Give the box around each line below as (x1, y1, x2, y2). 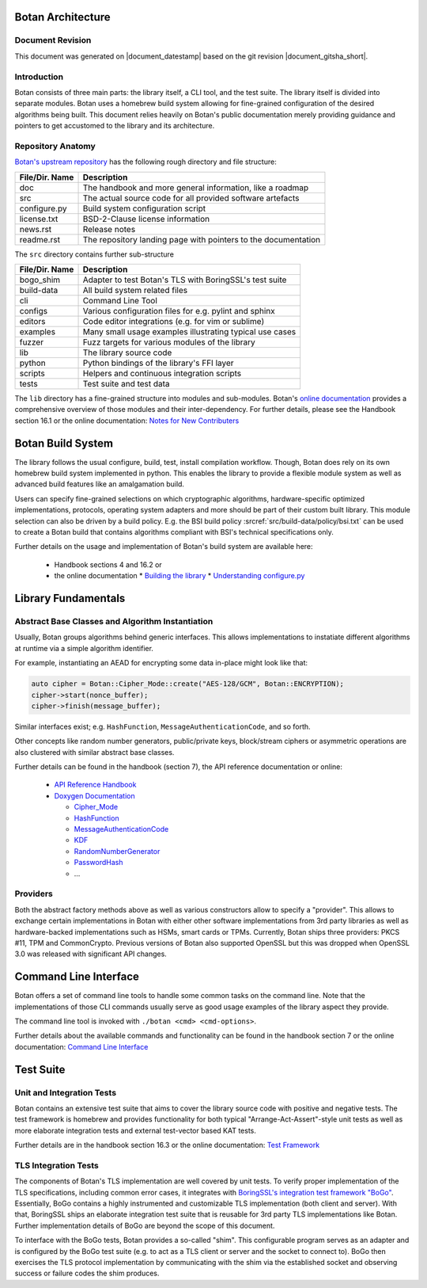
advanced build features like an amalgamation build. (14, 479, 185, 489)
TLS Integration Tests (14, 1160, 99, 1171)
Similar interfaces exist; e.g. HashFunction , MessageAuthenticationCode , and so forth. (14, 722, 312, 731)
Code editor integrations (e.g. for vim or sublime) (82, 316, 265, 326)
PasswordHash (74, 858, 123, 867)
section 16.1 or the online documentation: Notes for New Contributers (14, 416, 240, 425)
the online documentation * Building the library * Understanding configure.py (54, 571, 305, 581)
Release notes (82, 223, 136, 234)
